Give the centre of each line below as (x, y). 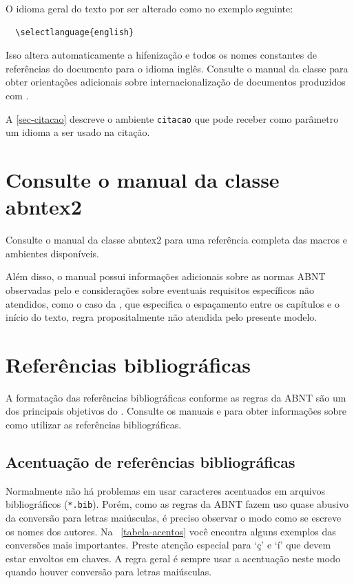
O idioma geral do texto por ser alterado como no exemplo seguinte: (149, 8)
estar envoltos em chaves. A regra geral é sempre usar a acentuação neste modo (173, 558)
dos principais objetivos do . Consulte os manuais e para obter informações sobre (176, 411)
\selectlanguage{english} (75, 32)
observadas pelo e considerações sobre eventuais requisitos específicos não (160, 289)
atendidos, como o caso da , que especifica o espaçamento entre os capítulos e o (173, 303)
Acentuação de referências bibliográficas (150, 461)
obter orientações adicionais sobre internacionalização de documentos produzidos (176, 82)
